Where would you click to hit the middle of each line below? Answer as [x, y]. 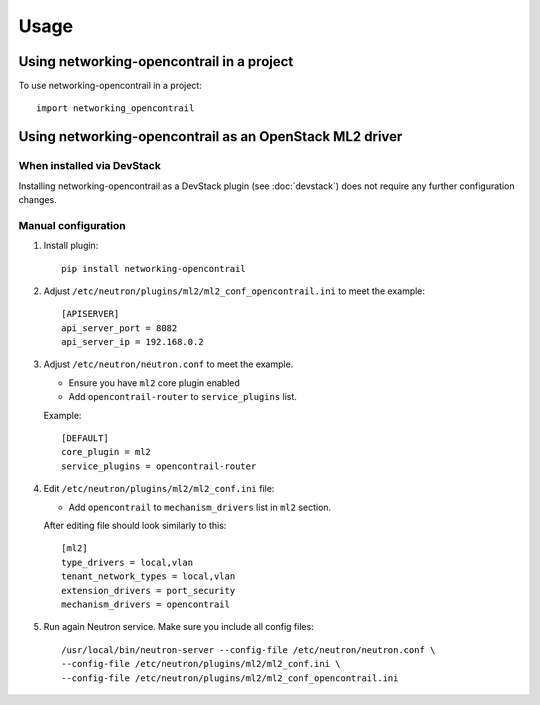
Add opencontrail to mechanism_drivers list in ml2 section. [200, 507]
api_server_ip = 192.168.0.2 [132, 342]
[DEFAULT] [85, 438]
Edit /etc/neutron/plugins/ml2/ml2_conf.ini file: [159, 489]
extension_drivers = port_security [148, 590]
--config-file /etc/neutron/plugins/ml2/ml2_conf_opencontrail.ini [230, 678]
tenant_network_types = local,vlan [148, 576]
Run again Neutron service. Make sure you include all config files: [178, 627]
